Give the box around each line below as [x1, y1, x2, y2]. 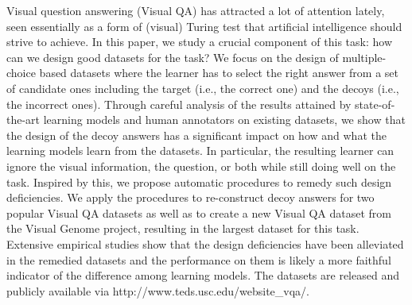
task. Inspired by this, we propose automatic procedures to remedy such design [6, 173, 392, 190]
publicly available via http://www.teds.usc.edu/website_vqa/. [6, 282, 309, 299]
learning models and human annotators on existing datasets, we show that [43, 111, 406, 128]
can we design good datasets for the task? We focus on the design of [6, 48, 339, 65]
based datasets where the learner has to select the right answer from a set [39, 64, 399, 81]
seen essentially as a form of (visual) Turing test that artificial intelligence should [6, 17, 402, 34]
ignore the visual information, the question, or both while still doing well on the [6, 157, 396, 174]
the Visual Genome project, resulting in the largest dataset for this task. [6, 220, 360, 237]
